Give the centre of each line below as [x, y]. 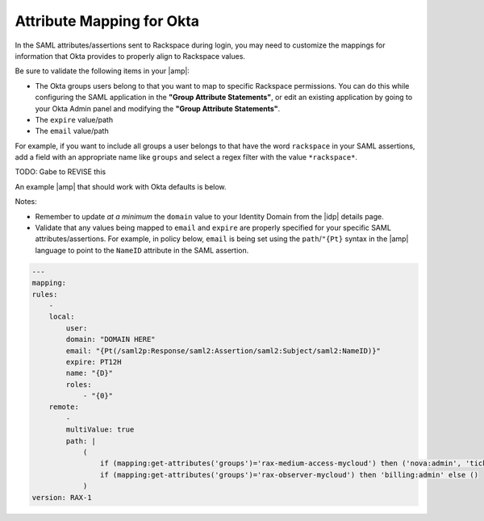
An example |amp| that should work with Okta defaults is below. [121, 186]
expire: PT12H [94, 362]
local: [62, 317]
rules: [45, 294]
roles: [79, 384]
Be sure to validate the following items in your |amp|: [102, 71]
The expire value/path [74, 119]
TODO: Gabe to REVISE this [60, 172]
